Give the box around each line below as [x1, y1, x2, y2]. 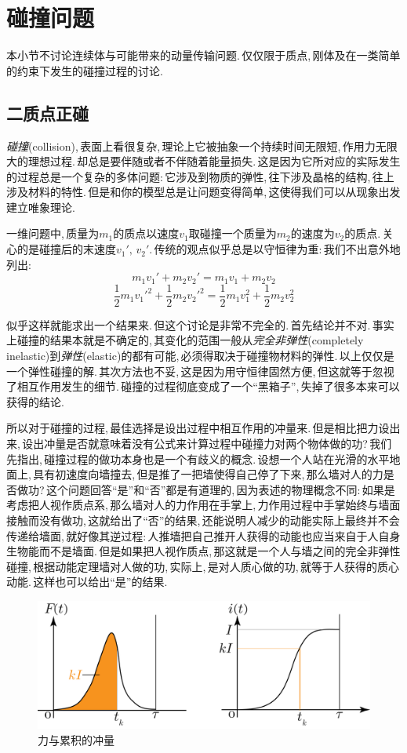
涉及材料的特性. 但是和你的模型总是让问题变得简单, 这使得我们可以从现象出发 [6, 184, 401, 200]
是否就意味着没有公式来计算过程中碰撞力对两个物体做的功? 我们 [66, 435, 392, 451]
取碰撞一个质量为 [188, 225, 277, 242]
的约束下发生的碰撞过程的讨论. [6, 62, 163, 78]
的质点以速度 [113, 225, 180, 242]
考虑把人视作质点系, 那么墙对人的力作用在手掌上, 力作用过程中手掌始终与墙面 [6, 497, 401, 513]
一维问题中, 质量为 [6, 225, 100, 242]
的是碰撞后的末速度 [16, 241, 116, 257]
